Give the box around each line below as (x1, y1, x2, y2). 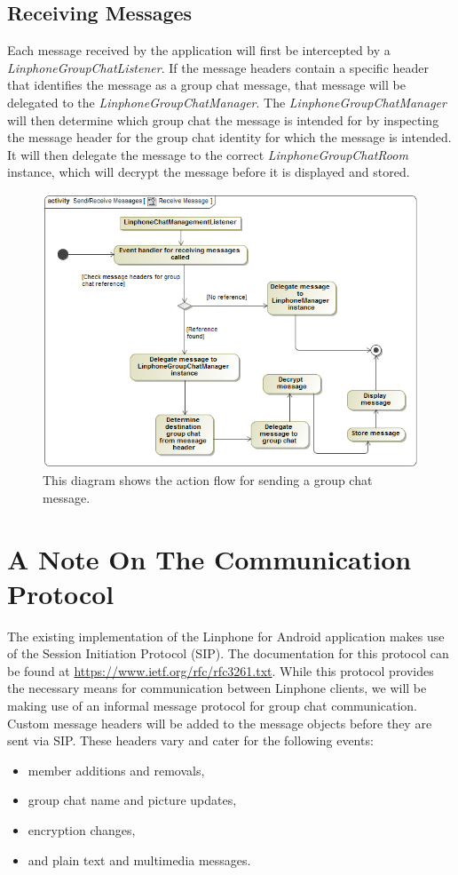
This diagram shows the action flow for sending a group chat (43, 471, 373, 489)
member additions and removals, (28, 760, 205, 779)
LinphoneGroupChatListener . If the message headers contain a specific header (7, 58, 429, 76)
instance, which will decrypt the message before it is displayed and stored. (7, 163, 410, 181)
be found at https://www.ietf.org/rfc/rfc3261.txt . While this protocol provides (7, 661, 434, 680)
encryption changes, (28, 820, 136, 839)
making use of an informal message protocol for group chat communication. (7, 696, 417, 715)
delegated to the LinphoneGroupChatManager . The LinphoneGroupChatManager (7, 92, 446, 111)
